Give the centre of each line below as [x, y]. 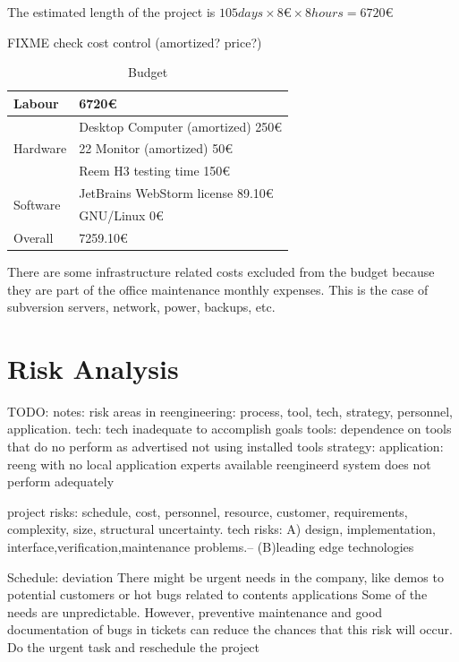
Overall [34, 237]
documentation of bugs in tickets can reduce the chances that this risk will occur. [230, 629]
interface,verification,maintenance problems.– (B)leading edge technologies [211, 546]
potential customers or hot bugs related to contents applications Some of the [217, 594]
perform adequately [61, 481]
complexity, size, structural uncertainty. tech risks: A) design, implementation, [221, 529]
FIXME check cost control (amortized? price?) [135, 42]
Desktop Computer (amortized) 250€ [181, 126]
